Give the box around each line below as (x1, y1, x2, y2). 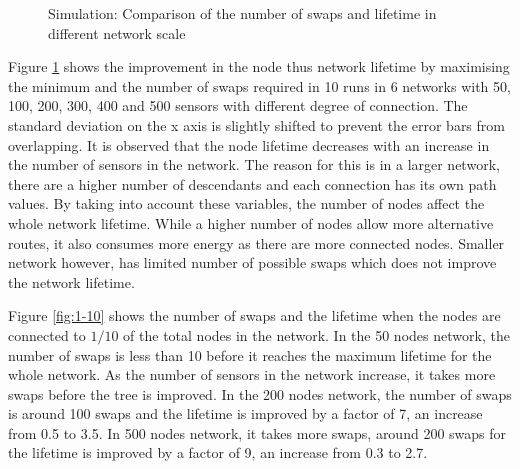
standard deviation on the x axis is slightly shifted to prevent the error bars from (8, 114, 505, 135)
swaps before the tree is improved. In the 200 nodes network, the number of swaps (8, 383, 512, 404)
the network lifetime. (8, 271, 135, 292)
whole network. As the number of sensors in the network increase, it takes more (8, 364, 496, 385)
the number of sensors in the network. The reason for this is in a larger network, (8, 154, 500, 175)
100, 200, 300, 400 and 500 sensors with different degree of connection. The (8, 95, 468, 116)
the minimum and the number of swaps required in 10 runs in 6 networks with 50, (8, 75, 511, 96)
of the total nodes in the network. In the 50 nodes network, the (123, 324, 510, 345)
